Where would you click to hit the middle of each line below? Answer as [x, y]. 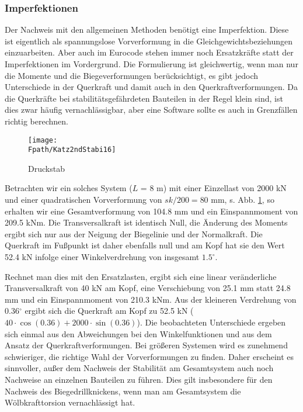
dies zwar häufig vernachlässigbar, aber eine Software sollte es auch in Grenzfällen [151, 110]
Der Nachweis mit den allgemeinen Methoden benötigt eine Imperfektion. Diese [147, 30]
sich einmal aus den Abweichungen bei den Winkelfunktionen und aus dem [138, 333]
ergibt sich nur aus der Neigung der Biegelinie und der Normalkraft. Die [134, 233]
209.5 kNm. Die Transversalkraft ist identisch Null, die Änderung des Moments [146, 222]
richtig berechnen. [36, 121]
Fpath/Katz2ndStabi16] [72, 150]
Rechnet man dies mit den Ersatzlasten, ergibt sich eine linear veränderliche [141, 276]
